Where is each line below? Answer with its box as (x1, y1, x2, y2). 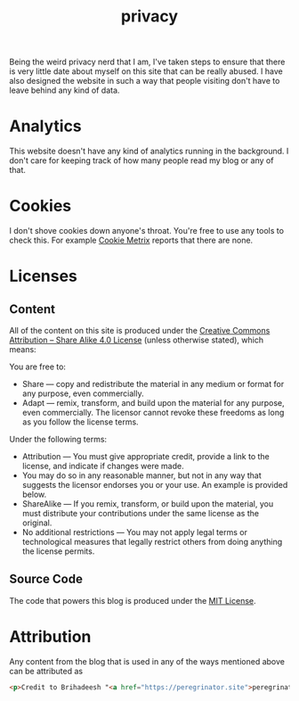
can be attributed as (9, 665, 83, 676)
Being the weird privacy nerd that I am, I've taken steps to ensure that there (9, 56, 286, 68)
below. (21, 489, 47, 500)
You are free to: (9, 361, 67, 372)
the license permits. (21, 546, 95, 557)
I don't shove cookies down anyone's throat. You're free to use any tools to (9, 226, 285, 236)
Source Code (9, 572, 83, 587)
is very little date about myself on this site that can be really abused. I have (9, 66, 283, 77)
